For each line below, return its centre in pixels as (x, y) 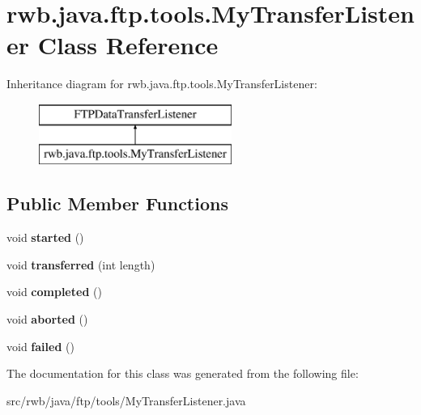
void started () (45, 237)
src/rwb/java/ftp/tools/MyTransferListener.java (126, 400)
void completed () (54, 292)
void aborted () (47, 319)
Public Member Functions (117, 203)
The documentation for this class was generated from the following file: (183, 373)
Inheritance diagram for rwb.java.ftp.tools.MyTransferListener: (162, 84)
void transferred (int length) (81, 264)
